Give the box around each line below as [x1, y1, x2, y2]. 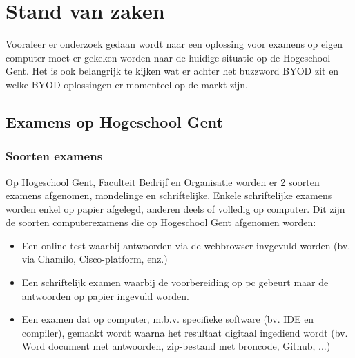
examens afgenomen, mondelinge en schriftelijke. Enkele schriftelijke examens [6, 188, 332, 202]
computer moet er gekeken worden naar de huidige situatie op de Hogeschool [6, 50, 331, 64]
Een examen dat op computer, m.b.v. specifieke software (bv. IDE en [21, 312, 314, 326]
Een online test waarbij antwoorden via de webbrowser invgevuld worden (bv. [21, 238, 351, 252]
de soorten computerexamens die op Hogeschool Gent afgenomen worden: [6, 215, 316, 229]
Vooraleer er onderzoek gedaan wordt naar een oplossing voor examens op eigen [6, 37, 343, 51]
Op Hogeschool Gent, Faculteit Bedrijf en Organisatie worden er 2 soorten [6, 174, 320, 189]
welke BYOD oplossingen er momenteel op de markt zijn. [6, 77, 248, 91]
